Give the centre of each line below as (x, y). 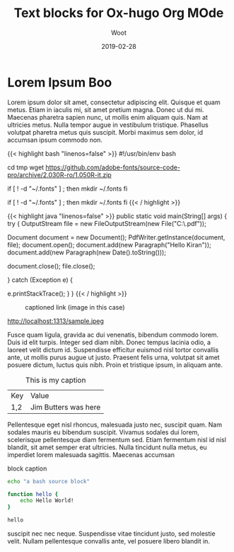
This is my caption (56, 380)
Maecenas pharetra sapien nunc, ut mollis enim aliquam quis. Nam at (108, 117)
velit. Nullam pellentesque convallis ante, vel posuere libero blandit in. (109, 541)
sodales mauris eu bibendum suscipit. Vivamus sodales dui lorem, (104, 432)
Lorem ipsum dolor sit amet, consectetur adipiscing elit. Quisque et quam (114, 102)
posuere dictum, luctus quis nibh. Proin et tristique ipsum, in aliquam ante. (115, 365)
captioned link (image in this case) (75, 307)
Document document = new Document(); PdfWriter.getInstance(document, (116, 237)
